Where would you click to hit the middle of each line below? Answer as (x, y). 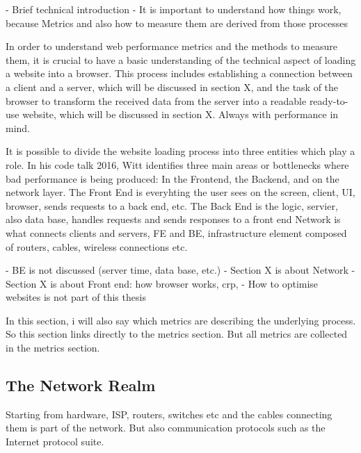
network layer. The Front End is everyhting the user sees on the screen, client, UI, (180, 192)
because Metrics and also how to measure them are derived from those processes (177, 23)
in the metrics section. (53, 348)
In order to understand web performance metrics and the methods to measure (171, 46)
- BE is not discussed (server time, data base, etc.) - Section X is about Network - (180, 270)
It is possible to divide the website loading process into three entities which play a (180, 151)
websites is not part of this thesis (76, 297)
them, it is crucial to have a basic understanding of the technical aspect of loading (181, 59)
